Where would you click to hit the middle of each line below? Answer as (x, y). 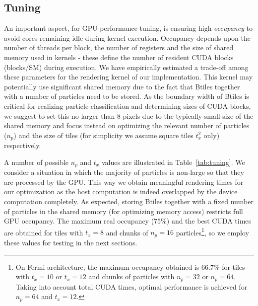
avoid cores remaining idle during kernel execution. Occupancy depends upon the (127, 38)
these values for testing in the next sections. (71, 242)
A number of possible (36, 162)
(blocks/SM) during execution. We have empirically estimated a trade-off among (126, 67)
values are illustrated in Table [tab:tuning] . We (173, 162)
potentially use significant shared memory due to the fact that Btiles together (122, 86)
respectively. (23, 145)
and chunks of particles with (131, 276)
